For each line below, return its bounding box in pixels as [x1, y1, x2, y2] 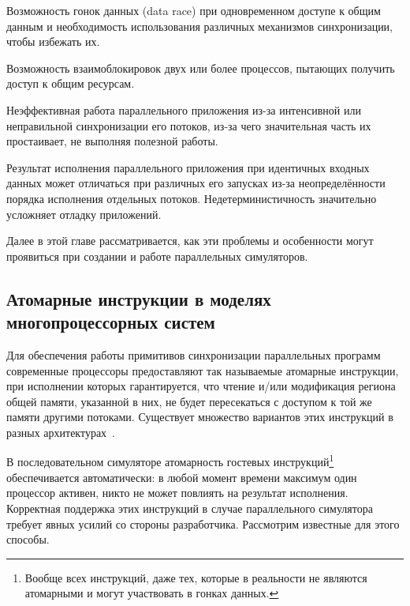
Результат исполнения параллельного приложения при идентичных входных [6, 159, 370, 175]
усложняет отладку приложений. [6, 205, 162, 222]
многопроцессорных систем [6, 310, 215, 334]
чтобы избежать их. [6, 33, 100, 50]
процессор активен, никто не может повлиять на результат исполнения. [6, 484, 348, 501]
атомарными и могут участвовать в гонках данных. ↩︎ [24, 585, 279, 601]
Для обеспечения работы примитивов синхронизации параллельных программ [6, 346, 381, 363]
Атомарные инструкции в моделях [6, 286, 271, 311]
